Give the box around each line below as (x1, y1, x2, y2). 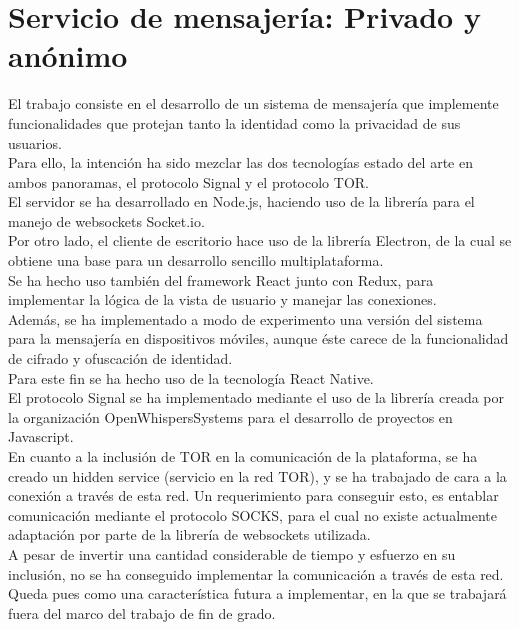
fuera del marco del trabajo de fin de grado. (8, 602, 276, 623)
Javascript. (8, 426, 74, 447)
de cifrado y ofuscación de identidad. (8, 348, 233, 369)
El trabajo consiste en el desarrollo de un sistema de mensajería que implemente (8, 93, 499, 114)
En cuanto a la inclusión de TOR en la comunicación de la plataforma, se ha (8, 446, 478, 466)
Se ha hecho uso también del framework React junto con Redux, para (8, 269, 434, 290)
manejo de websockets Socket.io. (8, 210, 205, 231)
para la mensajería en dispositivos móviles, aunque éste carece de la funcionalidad (8, 328, 509, 349)
